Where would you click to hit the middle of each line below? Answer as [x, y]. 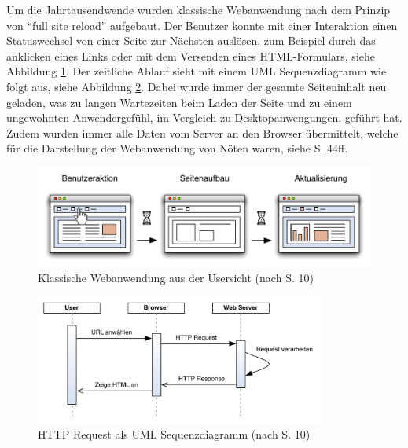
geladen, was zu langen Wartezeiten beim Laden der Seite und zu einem [179, 102]
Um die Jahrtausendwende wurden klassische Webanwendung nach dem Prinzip [198, 9]
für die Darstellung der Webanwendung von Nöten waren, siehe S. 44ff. [177, 148]
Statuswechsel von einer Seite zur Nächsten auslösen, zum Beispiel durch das [191, 40]
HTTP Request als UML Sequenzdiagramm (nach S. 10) [174, 434]
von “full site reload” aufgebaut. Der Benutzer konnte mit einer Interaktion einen [202, 25]
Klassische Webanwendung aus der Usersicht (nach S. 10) [176, 277]
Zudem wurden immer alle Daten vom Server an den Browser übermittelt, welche [202, 132]
